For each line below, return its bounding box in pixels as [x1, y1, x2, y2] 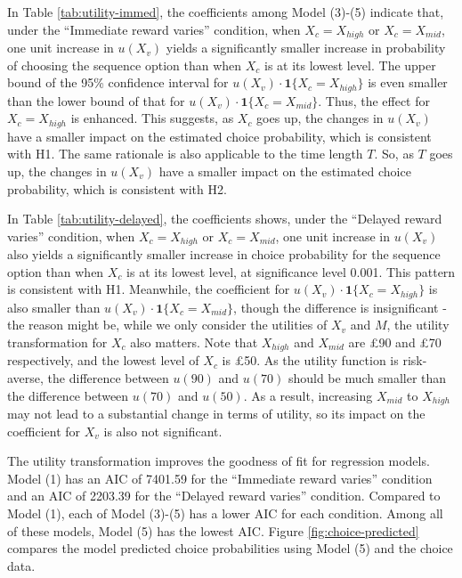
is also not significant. [103, 421, 223, 440]
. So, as [374, 144, 414, 163]
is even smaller [368, 73, 448, 92]
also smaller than [7, 297, 101, 316]
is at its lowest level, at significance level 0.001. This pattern [126, 262, 456, 281]
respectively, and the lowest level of [7, 351, 199, 370]
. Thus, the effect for [318, 91, 431, 110]
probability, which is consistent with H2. [7, 179, 227, 198]
